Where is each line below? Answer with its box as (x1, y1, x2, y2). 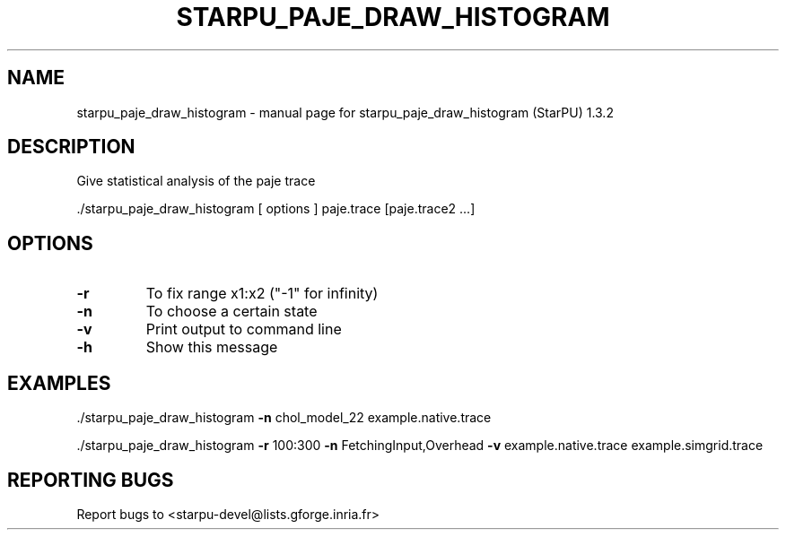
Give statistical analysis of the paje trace (76, 173, 316, 189)
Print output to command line (145, 320, 342, 339)
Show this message (145, 338, 278, 357)
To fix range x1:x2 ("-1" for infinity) (145, 284, 379, 303)
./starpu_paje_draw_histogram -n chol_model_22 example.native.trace (76, 410, 492, 426)
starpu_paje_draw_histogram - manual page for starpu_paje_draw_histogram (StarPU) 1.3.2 (76, 104, 614, 120)
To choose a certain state (145, 302, 318, 321)
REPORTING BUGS (7, 468, 174, 491)
